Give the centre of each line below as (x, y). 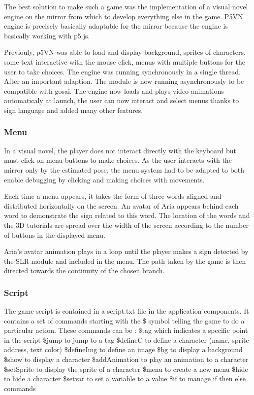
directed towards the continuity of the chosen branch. (84, 270)
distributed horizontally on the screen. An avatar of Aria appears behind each (121, 205)
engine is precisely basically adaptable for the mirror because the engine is (116, 26)
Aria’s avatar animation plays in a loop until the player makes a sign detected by (126, 251)
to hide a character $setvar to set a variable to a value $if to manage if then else (125, 378)
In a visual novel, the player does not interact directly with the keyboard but (120, 150)
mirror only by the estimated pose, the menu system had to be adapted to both (124, 169)
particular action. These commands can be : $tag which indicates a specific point (126, 330)
